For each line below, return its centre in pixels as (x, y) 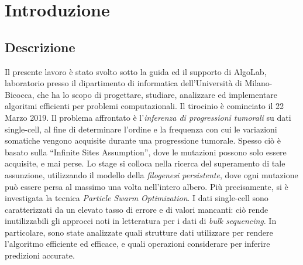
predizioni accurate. (40, 255)
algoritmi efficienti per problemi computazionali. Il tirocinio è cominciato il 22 (144, 106)
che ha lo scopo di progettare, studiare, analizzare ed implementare (157, 94)
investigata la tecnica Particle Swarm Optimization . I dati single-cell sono (137, 198)
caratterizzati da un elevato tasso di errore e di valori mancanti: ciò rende (137, 209)
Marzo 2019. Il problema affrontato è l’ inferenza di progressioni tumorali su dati (148, 117)
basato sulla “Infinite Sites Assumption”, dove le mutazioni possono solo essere (146, 152)
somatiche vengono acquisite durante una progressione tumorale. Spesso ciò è (143, 140)
